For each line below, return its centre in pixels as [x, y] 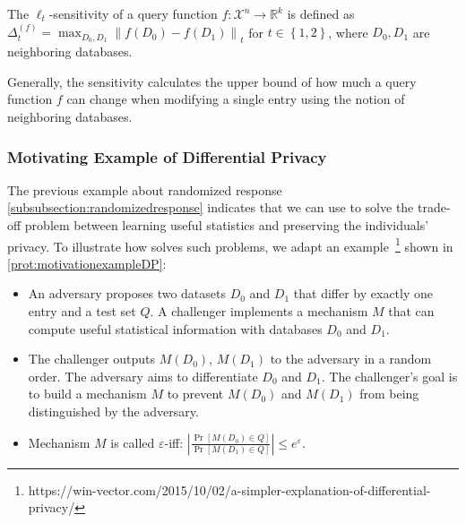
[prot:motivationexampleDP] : [87, 263]
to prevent [195, 394]
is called [133, 442]
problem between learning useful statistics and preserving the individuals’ [227, 224]
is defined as [321, 13]
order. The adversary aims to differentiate [143, 376]
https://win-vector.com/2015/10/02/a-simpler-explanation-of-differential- [229, 489]
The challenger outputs [92, 359]
